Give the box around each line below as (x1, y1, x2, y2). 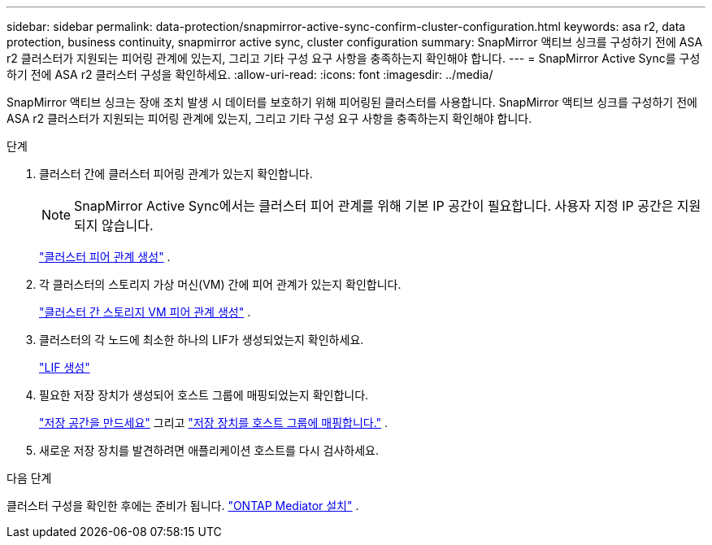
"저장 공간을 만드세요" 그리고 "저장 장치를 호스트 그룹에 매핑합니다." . (39, 416, 389, 429)
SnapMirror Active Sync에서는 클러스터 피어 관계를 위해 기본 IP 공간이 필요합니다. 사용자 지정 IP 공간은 (74, 198, 674, 214)
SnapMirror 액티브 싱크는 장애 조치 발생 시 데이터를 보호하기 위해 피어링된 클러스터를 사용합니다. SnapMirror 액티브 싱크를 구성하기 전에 (7, 95, 697, 109)
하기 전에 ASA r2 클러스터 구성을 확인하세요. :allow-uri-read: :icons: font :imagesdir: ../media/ (7, 68, 493, 81)
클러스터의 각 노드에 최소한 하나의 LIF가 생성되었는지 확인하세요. (39, 333, 364, 347)
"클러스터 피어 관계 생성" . (39, 250, 171, 264)
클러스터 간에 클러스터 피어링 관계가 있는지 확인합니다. (39, 167, 313, 181)
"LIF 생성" (39, 360, 90, 374)
